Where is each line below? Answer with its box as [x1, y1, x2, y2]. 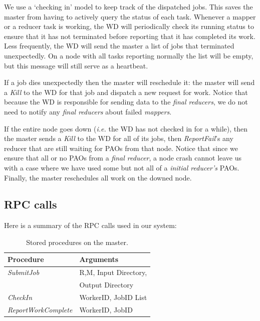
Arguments [79, 254, 119, 264]
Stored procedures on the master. [26, 236, 128, 247]
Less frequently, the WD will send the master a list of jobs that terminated [4, 40, 234, 51]
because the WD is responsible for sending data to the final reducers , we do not [4, 96, 248, 107]
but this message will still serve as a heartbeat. [4, 60, 148, 70]
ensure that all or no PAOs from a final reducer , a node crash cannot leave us [4, 152, 242, 163]
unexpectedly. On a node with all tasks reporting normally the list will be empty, [4, 50, 253, 60]
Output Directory [79, 279, 134, 290]
